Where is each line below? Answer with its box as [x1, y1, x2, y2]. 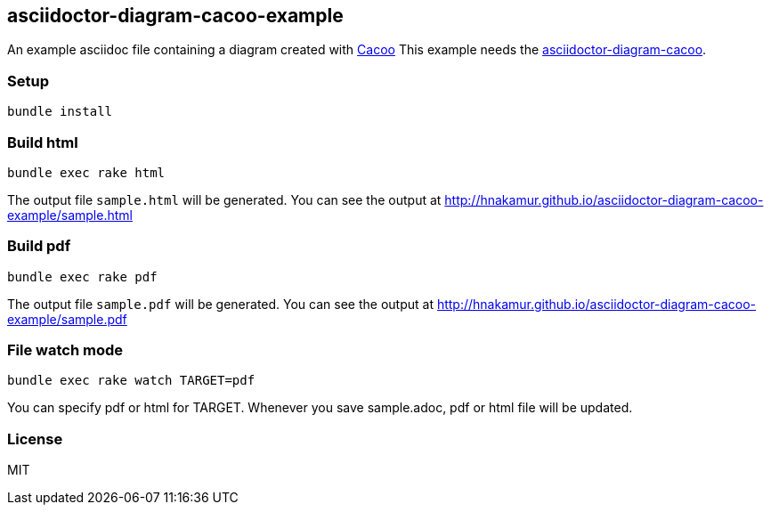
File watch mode [7, 341, 123, 360]
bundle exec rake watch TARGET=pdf [7, 373, 256, 388]
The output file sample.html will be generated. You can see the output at [7, 191, 442, 207]
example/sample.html [7, 207, 133, 223]
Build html [7, 133, 78, 151]
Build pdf [7, 237, 71, 256]
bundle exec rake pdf [7, 269, 158, 284]
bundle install [7, 104, 113, 119]
